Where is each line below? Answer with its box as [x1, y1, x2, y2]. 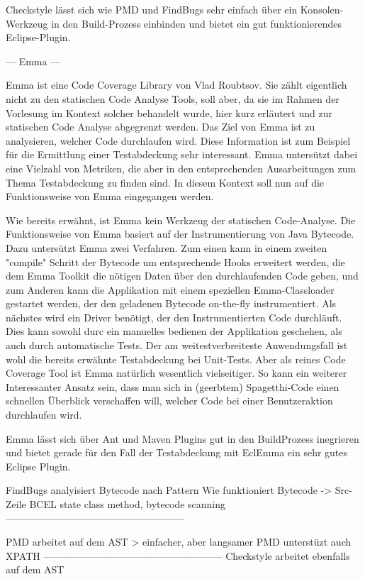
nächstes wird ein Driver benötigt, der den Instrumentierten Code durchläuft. [6, 309, 342, 324]
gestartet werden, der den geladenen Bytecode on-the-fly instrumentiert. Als [6, 296, 337, 311]
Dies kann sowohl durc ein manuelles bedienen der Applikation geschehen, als [6, 324, 342, 338]
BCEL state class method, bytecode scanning [29, 497, 226, 511]
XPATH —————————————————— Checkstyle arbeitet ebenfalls [6, 548, 350, 563]
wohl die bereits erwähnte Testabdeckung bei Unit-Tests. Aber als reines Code [6, 351, 346, 366]
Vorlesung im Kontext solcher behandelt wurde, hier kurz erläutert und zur [6, 105, 332, 120]
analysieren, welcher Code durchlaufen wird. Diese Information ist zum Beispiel [6, 133, 351, 148]
